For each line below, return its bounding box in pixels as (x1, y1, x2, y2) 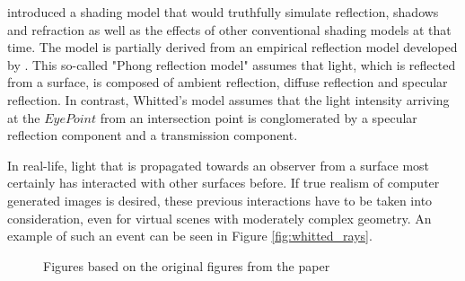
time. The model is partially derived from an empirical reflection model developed (7, 38, 458, 57)
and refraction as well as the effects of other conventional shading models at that (7, 20, 452, 39)
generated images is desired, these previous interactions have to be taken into (7, 190, 433, 209)
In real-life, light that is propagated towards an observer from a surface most (7, 155, 430, 174)
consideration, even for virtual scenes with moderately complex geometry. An (7, 208, 432, 227)
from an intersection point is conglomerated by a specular (100, 108, 417, 127)
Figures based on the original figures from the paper (43, 256, 330, 275)
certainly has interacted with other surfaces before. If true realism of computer (7, 173, 440, 192)
